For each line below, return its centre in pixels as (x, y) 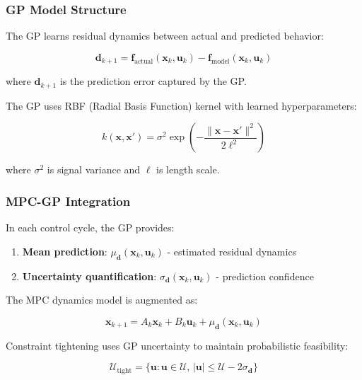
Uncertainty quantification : (89, 276)
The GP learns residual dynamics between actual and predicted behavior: (165, 36)
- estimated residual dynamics (232, 251)
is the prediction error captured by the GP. (153, 81)
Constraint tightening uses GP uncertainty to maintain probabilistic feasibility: (177, 345)
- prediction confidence (265, 276)
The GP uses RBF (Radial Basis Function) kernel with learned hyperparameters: (181, 105)
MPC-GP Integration (68, 201)
